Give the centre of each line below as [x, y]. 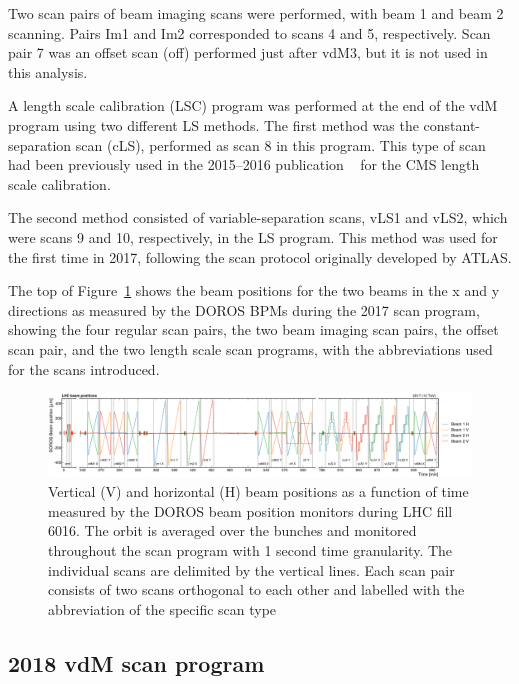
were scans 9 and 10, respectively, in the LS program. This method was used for [253, 236]
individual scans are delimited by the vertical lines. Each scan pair [251, 569]
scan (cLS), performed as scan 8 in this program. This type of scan [280, 144]
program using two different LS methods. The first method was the [213, 124]
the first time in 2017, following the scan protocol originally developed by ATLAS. [260, 256]
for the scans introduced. [84, 368]
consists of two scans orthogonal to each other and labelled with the [256, 589]
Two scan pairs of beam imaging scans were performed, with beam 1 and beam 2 [256, 13]
